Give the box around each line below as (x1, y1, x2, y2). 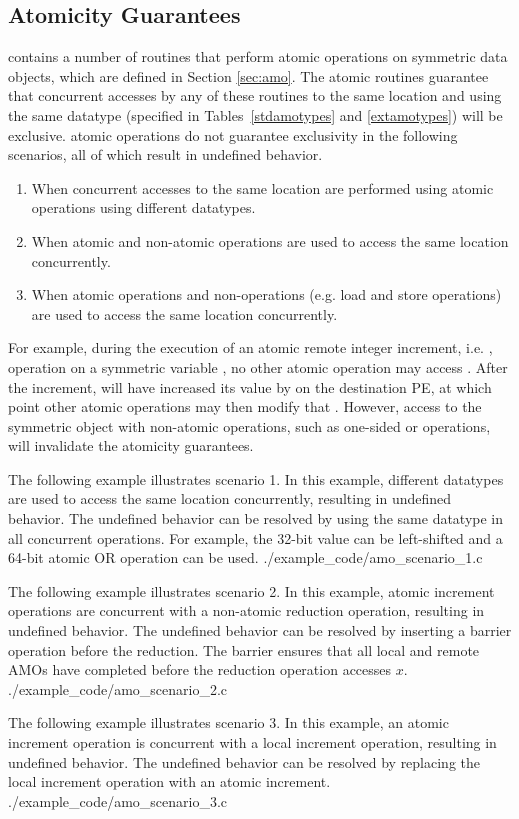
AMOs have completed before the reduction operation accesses (8, 659, 392, 680)
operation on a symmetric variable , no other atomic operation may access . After (8, 356, 508, 377)
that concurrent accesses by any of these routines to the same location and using (8, 85, 502, 106)
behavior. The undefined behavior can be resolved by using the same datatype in (8, 508, 504, 529)
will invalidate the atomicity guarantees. (8, 435, 254, 456)
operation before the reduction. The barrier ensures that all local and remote (8, 639, 480, 660)
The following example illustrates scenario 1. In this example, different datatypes (8, 468, 504, 489)
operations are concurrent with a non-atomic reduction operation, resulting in (8, 600, 485, 621)
